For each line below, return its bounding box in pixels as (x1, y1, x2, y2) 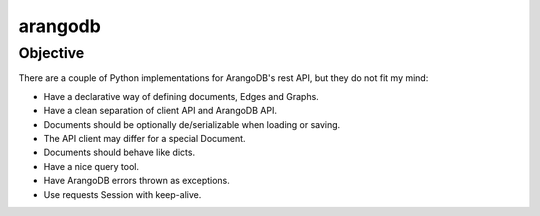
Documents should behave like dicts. (43, 146, 195, 159)
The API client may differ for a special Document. (43, 132, 246, 144)
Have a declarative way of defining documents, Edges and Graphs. (43, 90, 319, 102)
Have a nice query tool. (43, 160, 140, 172)
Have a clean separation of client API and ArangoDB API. (43, 105, 277, 117)
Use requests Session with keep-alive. (43, 188, 202, 200)
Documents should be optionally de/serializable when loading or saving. (43, 118, 341, 130)
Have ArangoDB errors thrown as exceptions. (43, 175, 230, 187)
